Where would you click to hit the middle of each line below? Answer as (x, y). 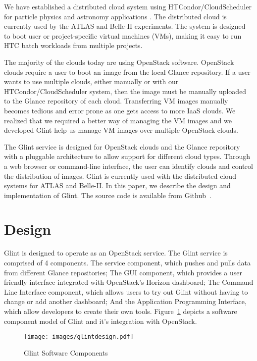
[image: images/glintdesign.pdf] (79, 337)
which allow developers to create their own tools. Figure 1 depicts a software (121, 311)
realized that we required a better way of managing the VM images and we (118, 120)
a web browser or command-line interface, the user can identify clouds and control (128, 166)
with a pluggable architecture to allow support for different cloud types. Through (127, 156)
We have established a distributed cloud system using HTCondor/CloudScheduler (128, 6)
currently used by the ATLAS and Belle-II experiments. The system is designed (125, 26)
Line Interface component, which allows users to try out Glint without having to (126, 291)
